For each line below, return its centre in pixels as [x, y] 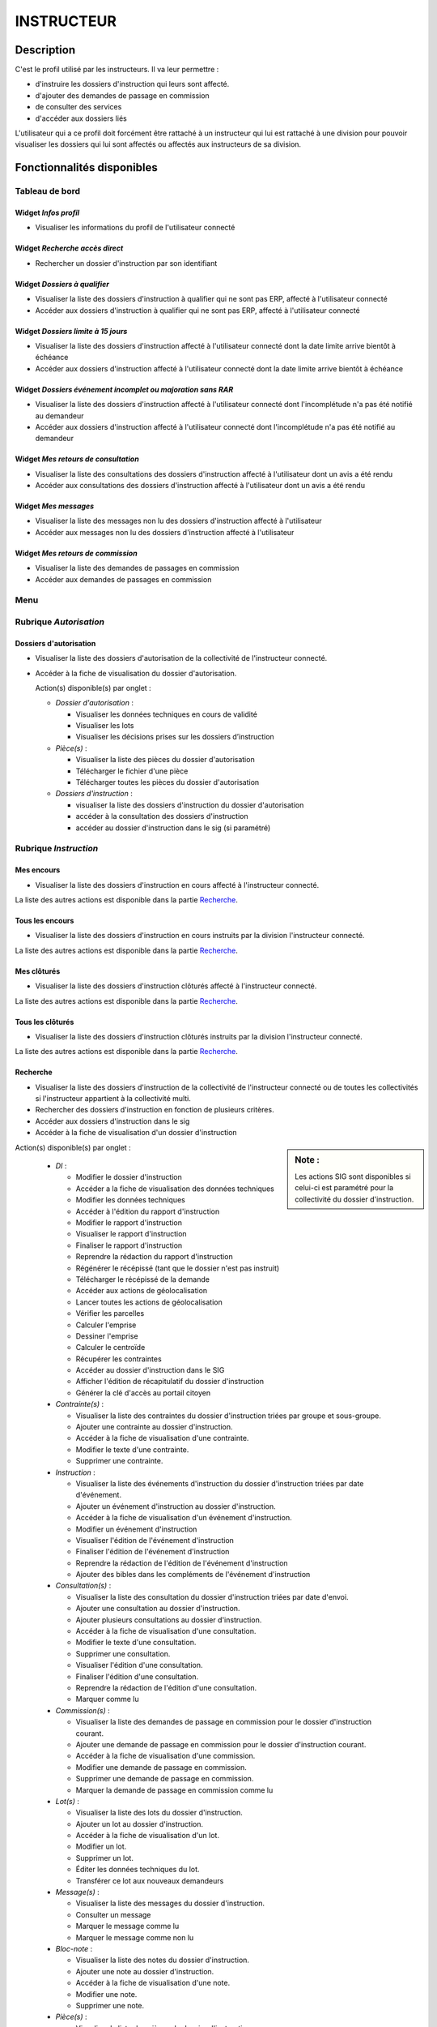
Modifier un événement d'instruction [136, 1529]
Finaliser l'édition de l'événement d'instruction [153, 1552]
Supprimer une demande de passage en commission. [165, 1779]
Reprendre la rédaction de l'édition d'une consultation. [166, 1688]
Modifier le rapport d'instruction [129, 1222]
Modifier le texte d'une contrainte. [132, 1449]
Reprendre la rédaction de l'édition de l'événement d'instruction [182, 1563]
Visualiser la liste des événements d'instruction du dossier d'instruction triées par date [220, 1483]
